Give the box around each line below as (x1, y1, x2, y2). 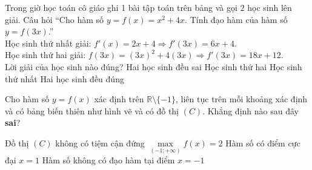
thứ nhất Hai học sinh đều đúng (5, 72, 124, 85)
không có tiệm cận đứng (55, 136, 145, 149)
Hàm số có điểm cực (225, 136, 300, 149)
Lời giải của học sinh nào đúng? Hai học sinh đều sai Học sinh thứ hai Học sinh (5, 60, 302, 73)
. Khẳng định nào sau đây (202, 104, 299, 117)
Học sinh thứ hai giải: (5, 48, 86, 61)
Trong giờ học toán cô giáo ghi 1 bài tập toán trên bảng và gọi (5, 1, 237, 13)
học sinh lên (247, 1, 292, 13)
